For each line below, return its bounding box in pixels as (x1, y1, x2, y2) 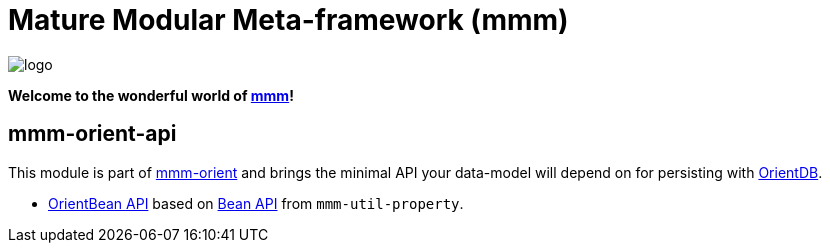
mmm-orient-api (8, 121, 177, 147)
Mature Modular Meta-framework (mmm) (8, 3, 569, 37)
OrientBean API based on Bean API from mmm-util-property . (48, 194, 464, 212)
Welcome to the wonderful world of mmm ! (8, 86, 294, 104)
